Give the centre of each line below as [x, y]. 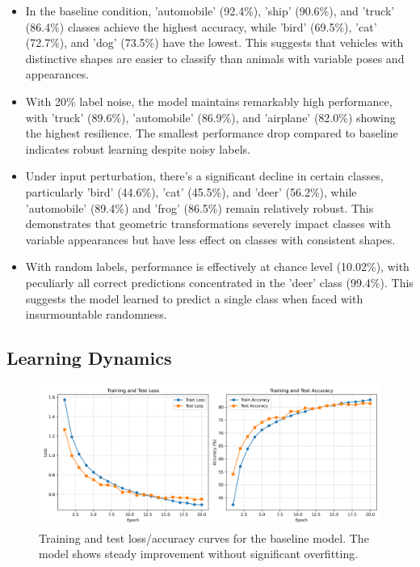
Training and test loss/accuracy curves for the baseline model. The [204, 537]
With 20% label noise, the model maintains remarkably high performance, [209, 101]
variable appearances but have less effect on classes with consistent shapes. [210, 239]
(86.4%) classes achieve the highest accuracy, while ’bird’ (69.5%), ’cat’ [201, 26]
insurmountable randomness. [96, 314]
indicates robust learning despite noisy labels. [138, 148]
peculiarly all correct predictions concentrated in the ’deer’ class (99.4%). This [219, 282]
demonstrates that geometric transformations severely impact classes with [208, 224]
